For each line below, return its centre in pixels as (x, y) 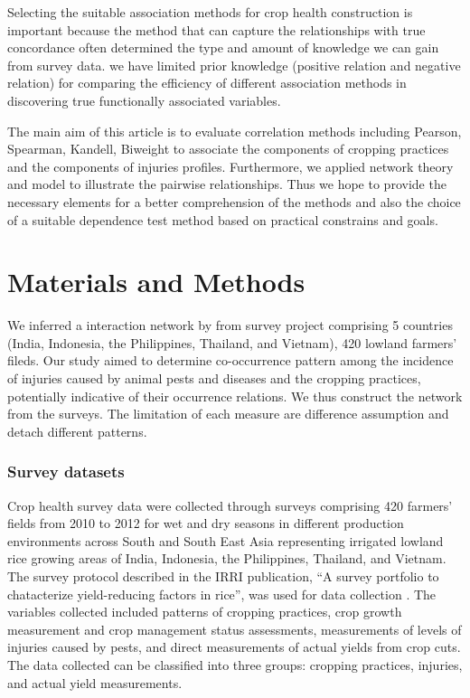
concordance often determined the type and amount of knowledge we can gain (223, 47)
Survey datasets (66, 472)
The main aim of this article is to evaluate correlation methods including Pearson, (235, 131)
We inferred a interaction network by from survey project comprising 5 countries (230, 325)
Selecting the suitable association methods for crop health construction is (210, 12)
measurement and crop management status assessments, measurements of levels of (235, 629)
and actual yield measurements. (95, 682)
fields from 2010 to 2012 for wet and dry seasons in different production (206, 523)
